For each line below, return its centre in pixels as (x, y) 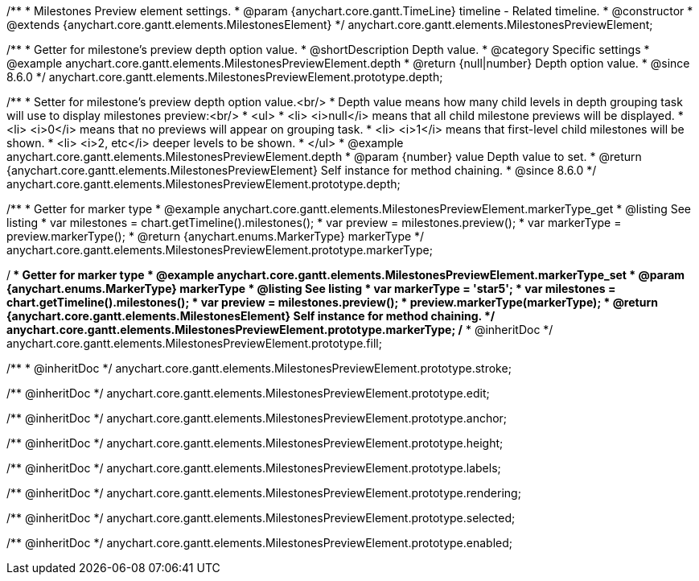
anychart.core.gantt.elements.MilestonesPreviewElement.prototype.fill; (194, 343)
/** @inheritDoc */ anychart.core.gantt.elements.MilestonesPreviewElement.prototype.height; (255, 443)
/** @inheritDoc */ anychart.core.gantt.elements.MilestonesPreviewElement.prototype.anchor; (257, 418)
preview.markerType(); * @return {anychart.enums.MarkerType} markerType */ (216, 236)
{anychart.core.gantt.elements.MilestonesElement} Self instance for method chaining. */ (251, 316)
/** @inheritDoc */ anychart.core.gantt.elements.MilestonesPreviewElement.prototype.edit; (248, 393)
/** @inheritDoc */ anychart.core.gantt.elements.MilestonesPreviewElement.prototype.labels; (254, 468)
